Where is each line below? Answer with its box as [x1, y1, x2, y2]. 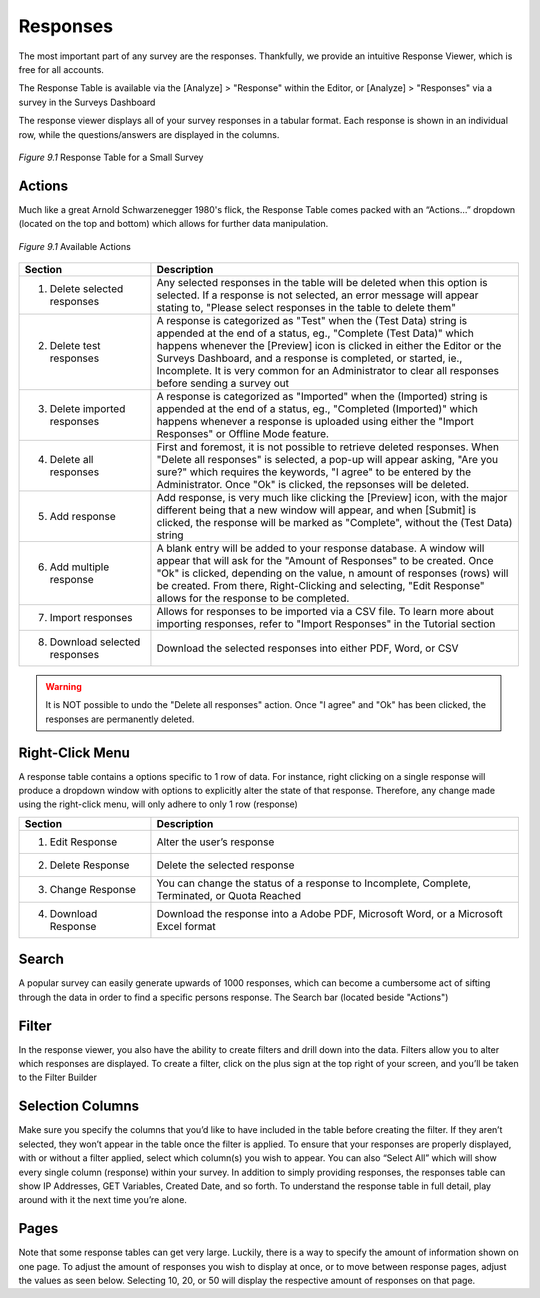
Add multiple [49, 560, 110, 574]
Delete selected [49, 281, 124, 295]
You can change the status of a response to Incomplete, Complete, [156, 876, 472, 890]
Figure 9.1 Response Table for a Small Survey [18, 151, 204, 163]
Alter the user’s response [156, 835, 275, 849]
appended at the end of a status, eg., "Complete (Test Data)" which [156, 326, 474, 340]
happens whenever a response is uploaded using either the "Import [156, 414, 475, 428]
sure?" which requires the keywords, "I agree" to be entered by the [156, 465, 472, 479]
